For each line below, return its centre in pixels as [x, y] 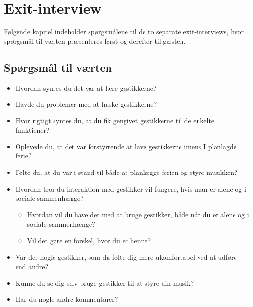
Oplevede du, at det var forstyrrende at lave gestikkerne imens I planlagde [126, 146]
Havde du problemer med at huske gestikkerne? [86, 104]
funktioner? [32, 130]
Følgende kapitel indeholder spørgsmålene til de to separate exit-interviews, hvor [124, 31]
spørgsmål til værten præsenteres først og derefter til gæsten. [95, 41]
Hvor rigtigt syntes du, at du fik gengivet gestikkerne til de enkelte [115, 120]
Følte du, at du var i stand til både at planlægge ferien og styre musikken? [126, 172]
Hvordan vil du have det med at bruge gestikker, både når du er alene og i [138, 214]
